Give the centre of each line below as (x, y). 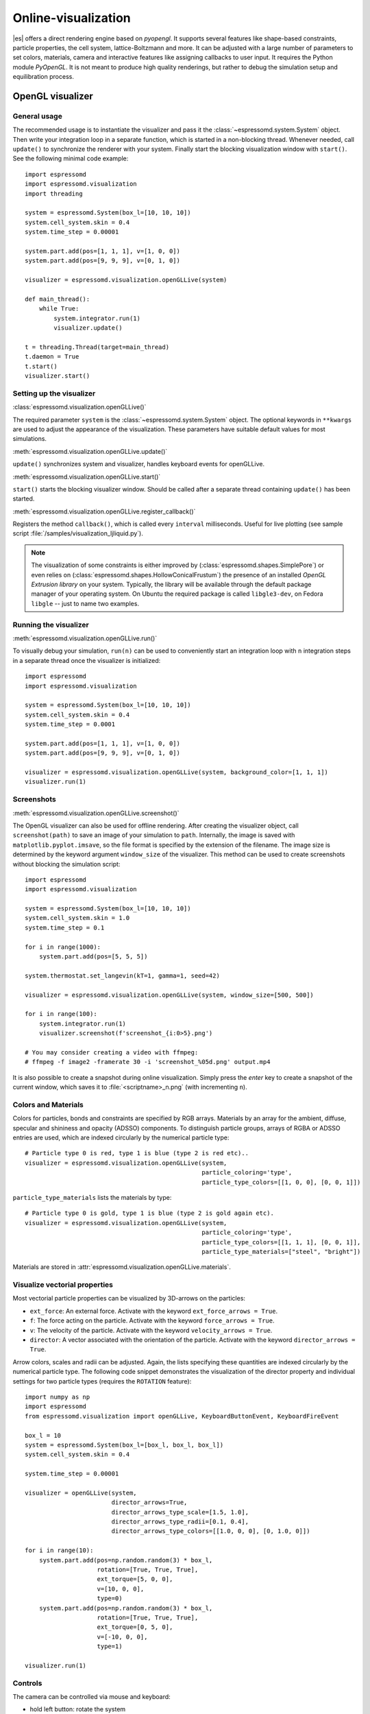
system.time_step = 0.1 (65, 928)
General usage (38, 116)
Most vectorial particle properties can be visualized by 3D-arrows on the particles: (129, 1299)
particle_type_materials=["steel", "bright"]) (281, 1252)
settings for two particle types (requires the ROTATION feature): (102, 1381)
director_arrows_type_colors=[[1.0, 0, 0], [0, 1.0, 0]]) (211, 1531)
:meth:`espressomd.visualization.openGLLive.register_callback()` (104, 511)
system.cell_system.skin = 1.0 (77, 918)
